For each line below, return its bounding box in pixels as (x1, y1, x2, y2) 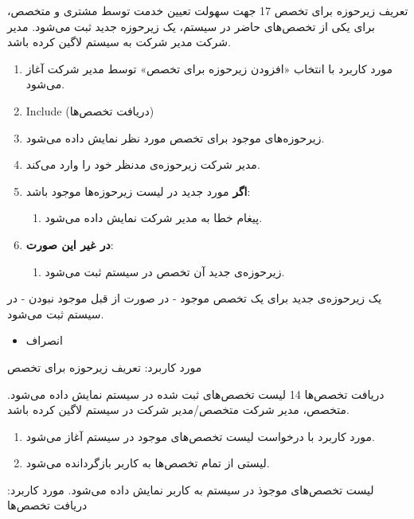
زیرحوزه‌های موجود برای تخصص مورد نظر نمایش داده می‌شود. (25, 129, 325, 146)
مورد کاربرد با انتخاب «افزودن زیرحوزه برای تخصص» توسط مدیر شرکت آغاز (25, 60, 393, 76)
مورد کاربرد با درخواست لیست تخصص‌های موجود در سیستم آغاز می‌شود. (25, 427, 376, 444)
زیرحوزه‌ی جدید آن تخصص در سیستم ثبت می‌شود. (45, 263, 285, 279)
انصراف (25, 332, 63, 349)
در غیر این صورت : (25, 236, 114, 252)
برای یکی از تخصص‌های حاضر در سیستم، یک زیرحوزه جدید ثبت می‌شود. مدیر (7, 18, 375, 34)
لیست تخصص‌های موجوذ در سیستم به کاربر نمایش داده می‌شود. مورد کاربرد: (7, 481, 374, 498)
